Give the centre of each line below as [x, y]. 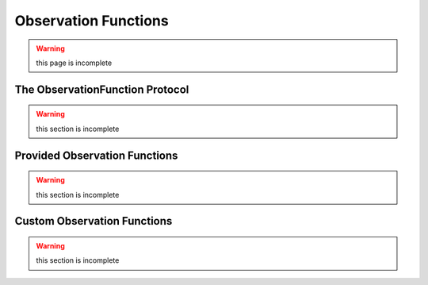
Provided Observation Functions [96, 155]
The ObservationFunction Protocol [102, 89]
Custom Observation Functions [94, 221]
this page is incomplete [74, 63]
